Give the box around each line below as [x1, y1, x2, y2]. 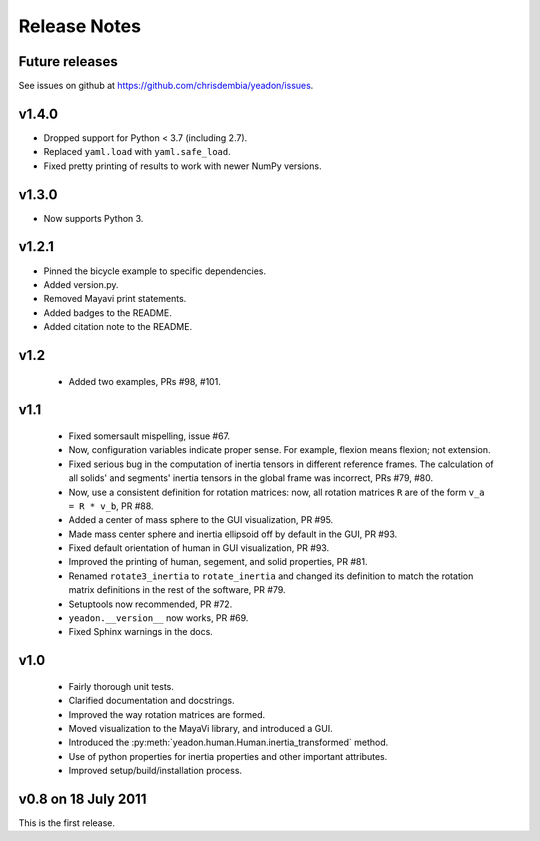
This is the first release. [18, 817, 115, 829]
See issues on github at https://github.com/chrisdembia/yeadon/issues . [18, 80, 314, 92]
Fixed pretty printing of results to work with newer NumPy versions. [43, 160, 322, 172]
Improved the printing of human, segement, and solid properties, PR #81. [68, 556, 368, 568]
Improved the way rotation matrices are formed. [68, 708, 266, 720]
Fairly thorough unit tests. [68, 680, 175, 692]
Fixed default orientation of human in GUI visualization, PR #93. [68, 542, 330, 554]
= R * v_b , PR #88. [68, 500, 154, 512]
